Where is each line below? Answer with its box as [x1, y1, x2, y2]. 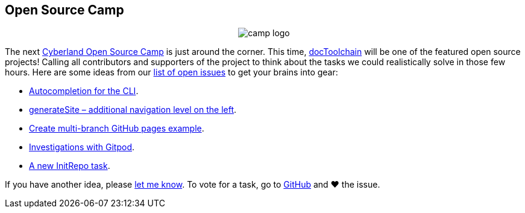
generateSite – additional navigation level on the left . [29, 104, 237, 115]
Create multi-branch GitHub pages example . [29, 123, 204, 134]
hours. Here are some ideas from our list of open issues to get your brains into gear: [5, 67, 338, 78]
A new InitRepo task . [29, 161, 110, 171]
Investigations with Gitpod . [29, 142, 134, 153]
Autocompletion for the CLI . [29, 86, 139, 97]
